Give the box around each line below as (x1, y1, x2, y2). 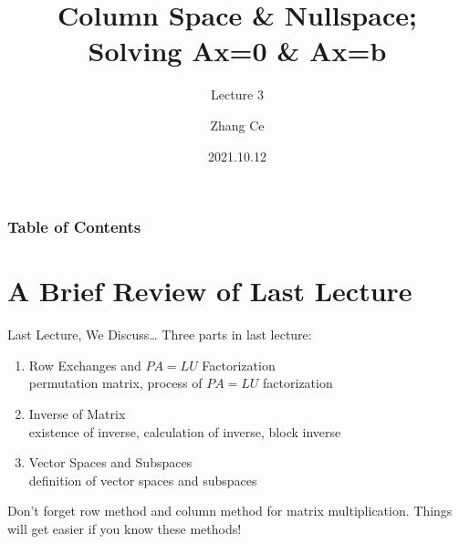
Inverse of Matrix (28, 403, 126, 423)
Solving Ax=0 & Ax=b (88, 32, 387, 69)
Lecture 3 (211, 85, 264, 104)
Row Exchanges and (28, 355, 141, 374)
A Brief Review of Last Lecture (7, 272, 412, 309)
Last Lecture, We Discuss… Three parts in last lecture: (7, 325, 312, 344)
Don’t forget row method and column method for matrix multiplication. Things (7, 501, 453, 520)
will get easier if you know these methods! (7, 518, 242, 538)
